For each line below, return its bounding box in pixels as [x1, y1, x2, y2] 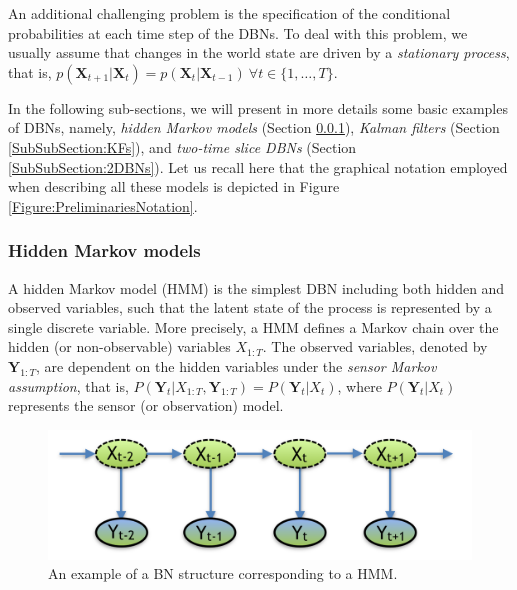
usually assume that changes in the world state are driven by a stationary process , [8, 42, 510, 63]
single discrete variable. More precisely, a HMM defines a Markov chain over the [8, 316, 499, 337]
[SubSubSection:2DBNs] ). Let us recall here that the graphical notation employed [8, 156, 508, 177]
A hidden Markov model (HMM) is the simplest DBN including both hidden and [8, 277, 505, 298]
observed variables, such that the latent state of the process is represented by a [8, 297, 492, 318]
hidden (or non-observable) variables [8, 336, 231, 357]
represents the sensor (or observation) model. [8, 395, 284, 416]
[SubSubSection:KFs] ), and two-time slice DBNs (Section [8, 136, 357, 157]
